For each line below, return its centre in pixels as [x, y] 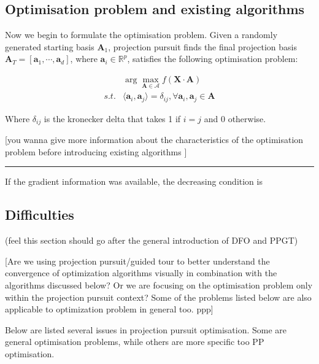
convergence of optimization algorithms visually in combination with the [141, 273]
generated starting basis [50, 46]
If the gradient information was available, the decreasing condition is [134, 181]
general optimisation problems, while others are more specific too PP [135, 342]
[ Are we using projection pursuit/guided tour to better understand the [137, 261]
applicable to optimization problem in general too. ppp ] [109, 309]
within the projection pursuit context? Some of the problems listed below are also [158, 297]
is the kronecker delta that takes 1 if [112, 118]
